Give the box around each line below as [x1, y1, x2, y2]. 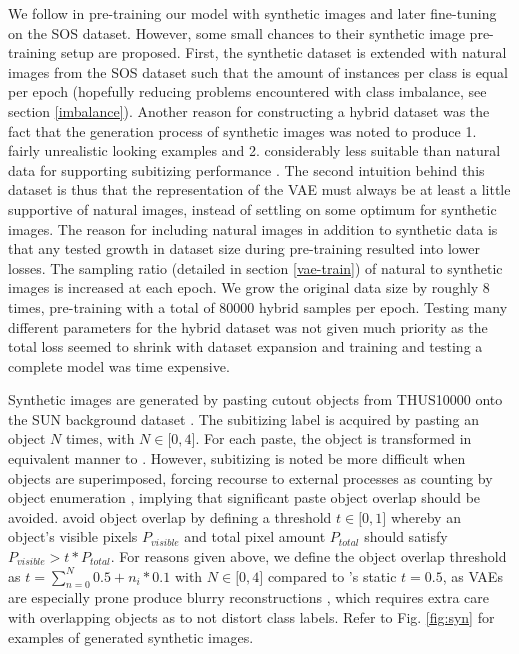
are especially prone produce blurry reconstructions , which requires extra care [8, 587, 490, 608]
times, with [65, 428, 135, 449]
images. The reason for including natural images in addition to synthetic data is [8, 218, 498, 239]
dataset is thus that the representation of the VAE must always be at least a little [8, 179, 511, 200]
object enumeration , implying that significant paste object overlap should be [8, 487, 481, 508]
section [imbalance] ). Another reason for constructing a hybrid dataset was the [8, 100, 490, 121]
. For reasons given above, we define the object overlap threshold [110, 546, 507, 567]
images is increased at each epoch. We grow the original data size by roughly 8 [8, 277, 490, 298]
